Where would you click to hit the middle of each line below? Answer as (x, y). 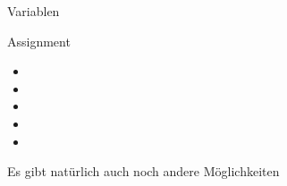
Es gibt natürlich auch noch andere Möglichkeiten (143, 171)
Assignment (39, 41)
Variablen (34, 11)
